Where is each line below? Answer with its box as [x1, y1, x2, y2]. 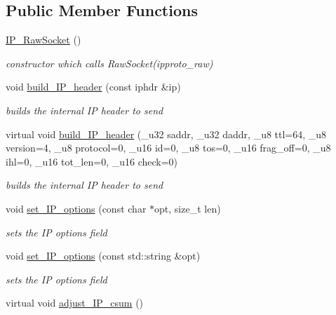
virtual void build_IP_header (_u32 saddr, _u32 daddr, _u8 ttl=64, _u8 [6, 126, 327, 141]
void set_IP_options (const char [6, 201, 147, 215]
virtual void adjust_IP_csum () [6, 295, 144, 310]
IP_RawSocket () [6, 32, 81, 47]
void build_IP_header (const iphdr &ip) [6, 79, 181, 94]
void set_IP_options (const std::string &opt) [6, 248, 201, 263]
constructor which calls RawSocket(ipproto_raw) [6, 55, 213, 70]
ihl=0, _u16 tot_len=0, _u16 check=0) [6, 154, 178, 168]
